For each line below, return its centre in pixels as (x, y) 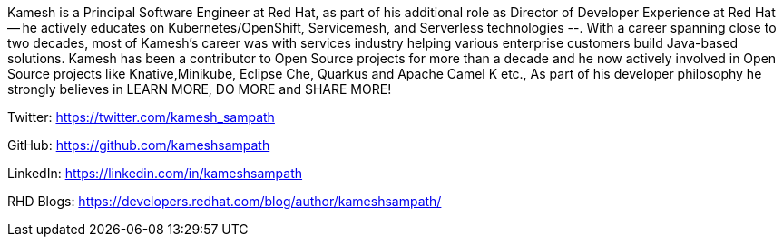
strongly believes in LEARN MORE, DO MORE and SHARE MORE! (200, 89)
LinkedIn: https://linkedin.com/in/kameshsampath (155, 173)
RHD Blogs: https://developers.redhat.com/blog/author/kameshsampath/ (225, 201)
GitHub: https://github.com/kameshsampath (139, 145)
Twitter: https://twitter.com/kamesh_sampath (141, 117)
